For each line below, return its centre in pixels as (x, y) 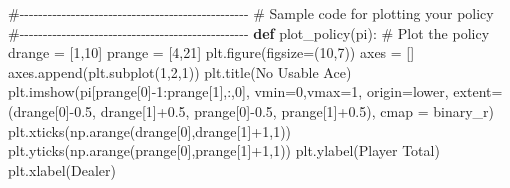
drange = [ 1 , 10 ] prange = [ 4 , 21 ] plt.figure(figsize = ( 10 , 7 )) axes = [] (211, 52)
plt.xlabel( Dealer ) (62, 169)
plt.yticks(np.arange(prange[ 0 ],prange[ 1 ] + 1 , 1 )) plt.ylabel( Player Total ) (224, 150)
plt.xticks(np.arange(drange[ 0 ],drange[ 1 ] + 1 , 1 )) (150, 130)
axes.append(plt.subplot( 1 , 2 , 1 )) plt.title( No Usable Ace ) (180, 71)
